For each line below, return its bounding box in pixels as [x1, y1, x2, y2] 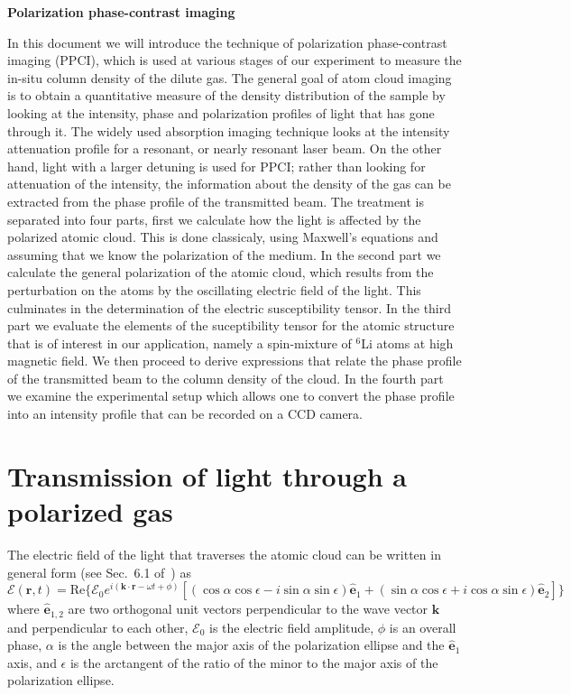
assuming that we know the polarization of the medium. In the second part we [7, 245, 441, 264]
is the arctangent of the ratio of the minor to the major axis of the [69, 653, 438, 672]
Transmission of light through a [7, 457, 407, 494]
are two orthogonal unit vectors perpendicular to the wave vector [68, 599, 428, 618]
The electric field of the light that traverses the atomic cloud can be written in [7, 544, 441, 563]
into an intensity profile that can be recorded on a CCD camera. [7, 404, 363, 423]
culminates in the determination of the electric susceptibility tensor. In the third [7, 298, 452, 317]
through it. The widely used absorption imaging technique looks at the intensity [7, 121, 450, 140]
